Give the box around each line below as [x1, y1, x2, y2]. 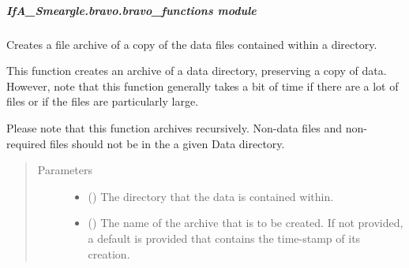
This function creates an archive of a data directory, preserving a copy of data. [6, 62, 387, 79]
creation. [88, 245, 130, 262]
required [6, 135, 47, 151]
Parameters [37, 162, 92, 178]
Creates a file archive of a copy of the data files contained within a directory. [6, 35, 377, 52]
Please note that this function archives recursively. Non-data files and [6, 119, 342, 136]
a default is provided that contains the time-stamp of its [88, 229, 361, 246]
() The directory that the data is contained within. [88, 188, 334, 204]
